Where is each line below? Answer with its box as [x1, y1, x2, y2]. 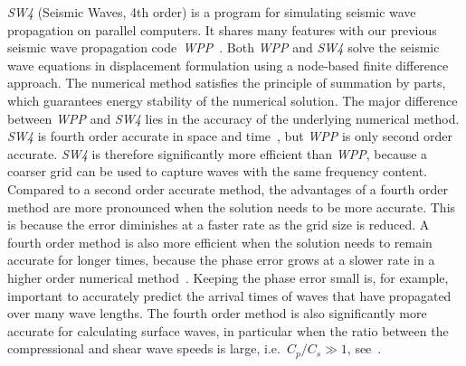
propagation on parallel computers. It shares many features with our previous [7, 20, 437, 39]
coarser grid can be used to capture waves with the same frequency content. [7, 162, 428, 181]
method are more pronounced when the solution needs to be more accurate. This [7, 197, 456, 216]
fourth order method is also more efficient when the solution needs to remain [7, 232, 433, 251]
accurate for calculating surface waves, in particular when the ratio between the [7, 321, 449, 340]
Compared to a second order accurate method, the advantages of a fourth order [7, 179, 448, 198]
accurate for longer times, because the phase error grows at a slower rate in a [7, 250, 435, 269]
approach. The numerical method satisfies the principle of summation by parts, [7, 73, 446, 92]
